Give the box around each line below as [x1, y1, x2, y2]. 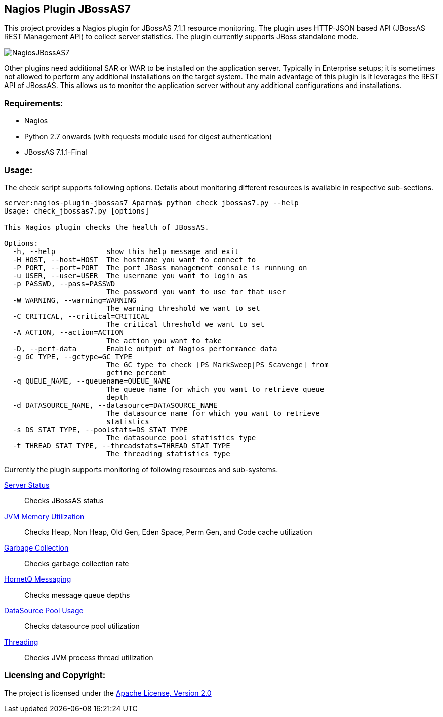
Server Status [4, 480, 50, 489]
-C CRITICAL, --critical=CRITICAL [12, 312, 149, 320]
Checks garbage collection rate [24, 559, 129, 568]
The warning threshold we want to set [106, 304, 260, 312]
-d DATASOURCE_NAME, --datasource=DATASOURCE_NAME [12, 401, 218, 409]
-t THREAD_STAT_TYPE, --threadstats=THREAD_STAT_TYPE [12, 441, 230, 450]
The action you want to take [106, 336, 222, 345]
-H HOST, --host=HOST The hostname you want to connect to [12, 255, 256, 264]
